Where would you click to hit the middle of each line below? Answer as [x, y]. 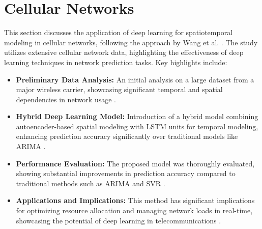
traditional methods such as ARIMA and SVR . [91, 183]
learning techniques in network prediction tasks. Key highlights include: [116, 62]
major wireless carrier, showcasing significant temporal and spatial [119, 89]
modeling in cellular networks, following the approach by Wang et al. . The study [131, 42]
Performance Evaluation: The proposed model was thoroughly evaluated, [135, 163]
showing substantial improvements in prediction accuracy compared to [126, 173]
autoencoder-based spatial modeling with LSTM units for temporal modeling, [137, 126]
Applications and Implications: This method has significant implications [135, 200]
